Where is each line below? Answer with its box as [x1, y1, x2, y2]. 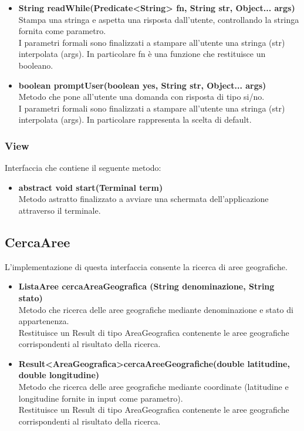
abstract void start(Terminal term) [18, 181, 163, 193]
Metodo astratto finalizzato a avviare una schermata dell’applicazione [18, 193, 269, 205]
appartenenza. [18, 315, 69, 327]
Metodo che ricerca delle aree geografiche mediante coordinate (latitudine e [18, 381, 289, 393]
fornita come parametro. [18, 25, 106, 37]
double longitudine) [18, 369, 100, 381]
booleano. [18, 59, 53, 71]
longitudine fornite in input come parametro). [18, 392, 183, 404]
